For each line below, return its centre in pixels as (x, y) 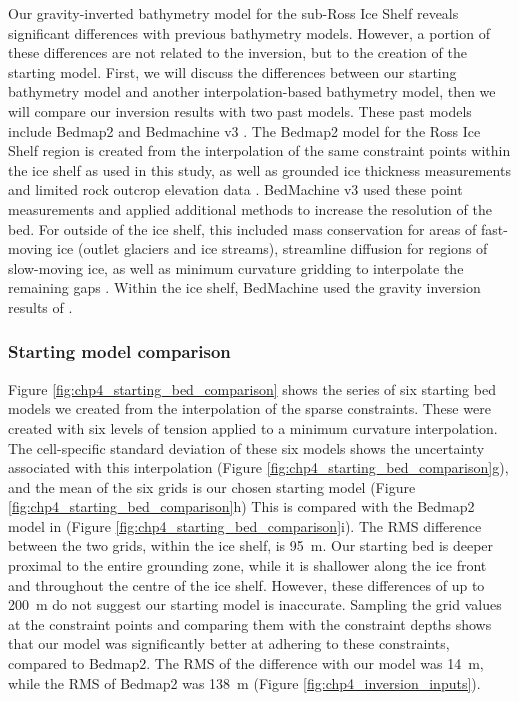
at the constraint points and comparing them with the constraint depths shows (250, 623)
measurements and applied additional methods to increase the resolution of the (250, 208)
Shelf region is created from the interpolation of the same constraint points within (259, 150)
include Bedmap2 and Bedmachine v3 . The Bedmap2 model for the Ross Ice (244, 130)
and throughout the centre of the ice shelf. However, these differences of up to (246, 584)
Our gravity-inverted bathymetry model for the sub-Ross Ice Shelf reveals (233, 13)
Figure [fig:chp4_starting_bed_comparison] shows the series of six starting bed (252, 388)
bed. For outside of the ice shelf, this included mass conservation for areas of (242, 228)
